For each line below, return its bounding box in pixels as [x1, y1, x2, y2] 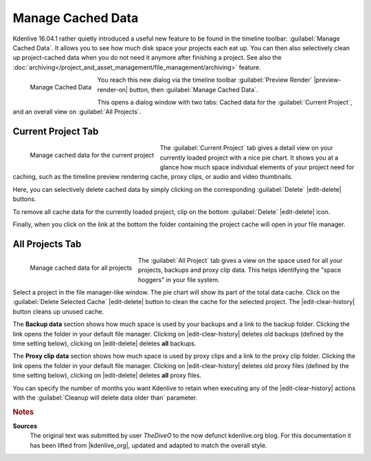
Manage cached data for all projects [30, 264, 133, 272]
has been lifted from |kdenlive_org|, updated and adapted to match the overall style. [30, 441, 267, 449]
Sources [12, 422, 38, 430]
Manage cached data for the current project [30, 151, 155, 159]
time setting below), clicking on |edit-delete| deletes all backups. [12, 339, 196, 347]
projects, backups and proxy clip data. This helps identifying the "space [137, 266, 341, 275]
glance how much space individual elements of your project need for [159, 162, 355, 171]
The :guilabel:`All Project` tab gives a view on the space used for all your [137, 256, 343, 264]
